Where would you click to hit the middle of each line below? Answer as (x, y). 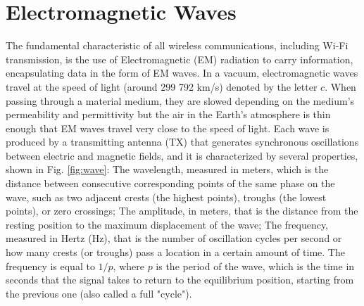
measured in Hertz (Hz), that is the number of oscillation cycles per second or (174, 238)
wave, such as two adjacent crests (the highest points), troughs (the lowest (166, 197)
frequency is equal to (50, 266)
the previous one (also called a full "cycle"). (99, 293)
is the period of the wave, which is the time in (255, 266)
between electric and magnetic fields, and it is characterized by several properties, (182, 155)
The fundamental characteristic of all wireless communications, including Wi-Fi (177, 45)
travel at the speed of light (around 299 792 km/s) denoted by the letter (162, 86)
